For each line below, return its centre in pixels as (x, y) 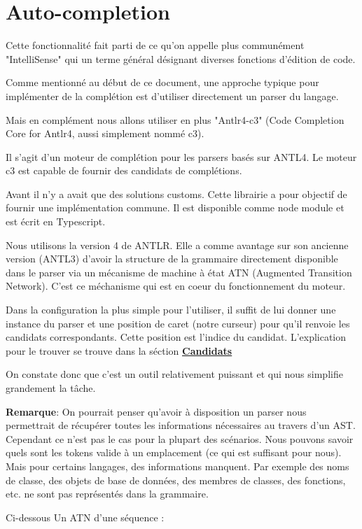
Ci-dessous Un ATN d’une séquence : (85, 517)
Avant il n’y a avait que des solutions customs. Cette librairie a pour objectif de (176, 193)
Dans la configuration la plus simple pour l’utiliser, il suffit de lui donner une (171, 310)
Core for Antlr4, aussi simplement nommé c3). (105, 133)
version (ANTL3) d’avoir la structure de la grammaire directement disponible (172, 259)
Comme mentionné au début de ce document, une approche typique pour (162, 82)
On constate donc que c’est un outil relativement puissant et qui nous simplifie (174, 374)
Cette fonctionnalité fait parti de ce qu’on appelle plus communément (155, 45)
